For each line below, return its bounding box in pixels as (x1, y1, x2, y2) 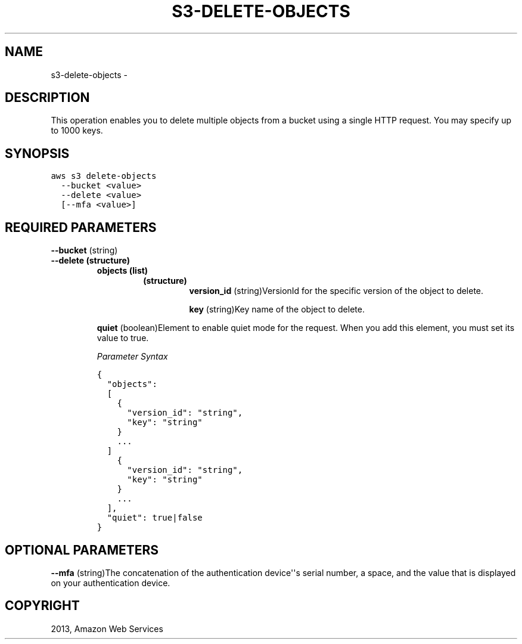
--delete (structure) (51, 255, 130, 266)
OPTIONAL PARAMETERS (5, 542, 159, 558)
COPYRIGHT (5, 598, 80, 614)
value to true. (97, 333, 149, 343)
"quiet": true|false (107, 513, 203, 523)
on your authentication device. (51, 577, 170, 588)
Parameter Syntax (97, 351, 168, 362)
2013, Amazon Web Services (51, 623, 163, 634)
